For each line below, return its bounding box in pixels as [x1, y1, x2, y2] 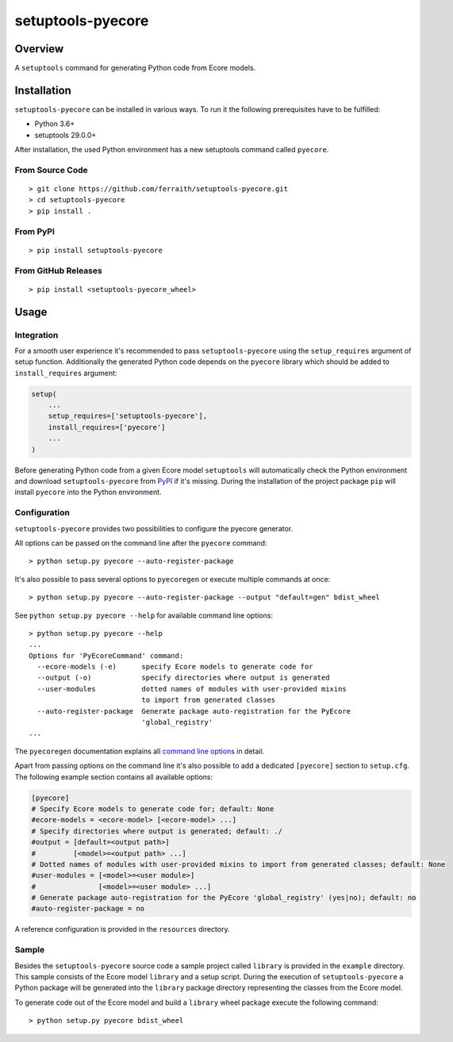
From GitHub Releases [14, 265, 102, 276]
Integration [14, 329, 59, 340]
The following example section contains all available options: [14, 772, 213, 781]
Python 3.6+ [34, 119, 75, 128]
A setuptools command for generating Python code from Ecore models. [14, 63, 256, 73]
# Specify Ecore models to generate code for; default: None [31, 804, 274, 813]
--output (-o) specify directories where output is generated [36, 673, 330, 682]
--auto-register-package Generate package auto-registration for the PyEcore [36, 707, 351, 715]
